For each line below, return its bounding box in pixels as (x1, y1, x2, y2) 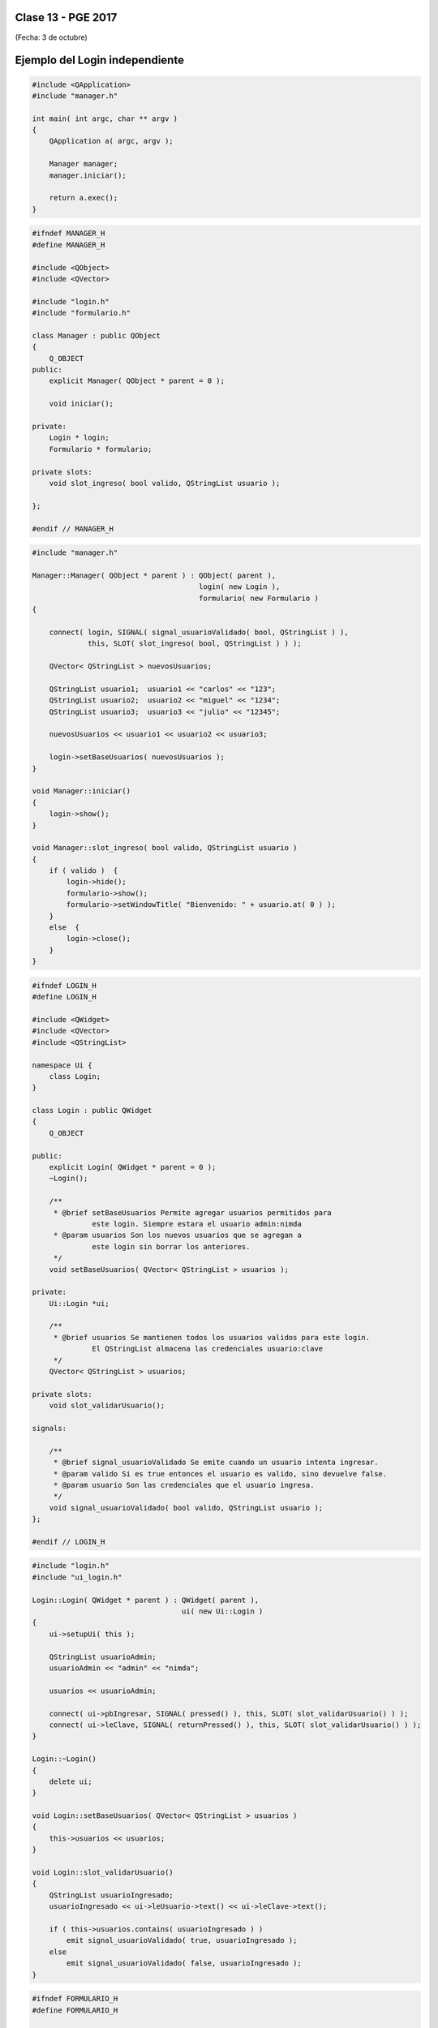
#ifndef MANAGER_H (32, 229, 105, 238)
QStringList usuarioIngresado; (49, 1890, 174, 1900)
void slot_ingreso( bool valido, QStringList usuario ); (49, 479, 281, 488)
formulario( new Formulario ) (199, 593, 320, 603)
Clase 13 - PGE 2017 (15, 11, 118, 24)
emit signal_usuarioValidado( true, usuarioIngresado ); (66, 1936, 298, 1945)
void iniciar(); (49, 399, 114, 409)
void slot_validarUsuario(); (49, 1401, 165, 1411)
